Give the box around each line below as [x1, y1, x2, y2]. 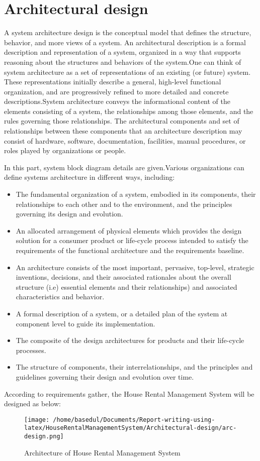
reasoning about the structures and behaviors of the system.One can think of [4, 56, 241, 67]
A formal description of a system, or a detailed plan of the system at [16, 308, 228, 318]
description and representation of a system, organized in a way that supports [4, 47, 241, 57]
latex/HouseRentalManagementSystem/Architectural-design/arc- [24, 424, 237, 432]
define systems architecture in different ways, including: [4, 172, 175, 182]
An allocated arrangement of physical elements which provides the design [16, 225, 242, 236]
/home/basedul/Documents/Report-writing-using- [53, 416, 215, 423]
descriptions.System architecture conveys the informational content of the [4, 96, 231, 106]
